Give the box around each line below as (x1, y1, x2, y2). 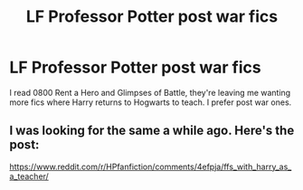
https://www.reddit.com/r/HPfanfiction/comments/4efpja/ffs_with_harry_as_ (9, 161, 292, 172)
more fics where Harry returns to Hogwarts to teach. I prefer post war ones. (9, 97, 292, 108)
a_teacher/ (9, 170, 50, 182)
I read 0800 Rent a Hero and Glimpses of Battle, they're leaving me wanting (9, 87, 291, 98)
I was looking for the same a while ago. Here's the (9, 123, 295, 138)
